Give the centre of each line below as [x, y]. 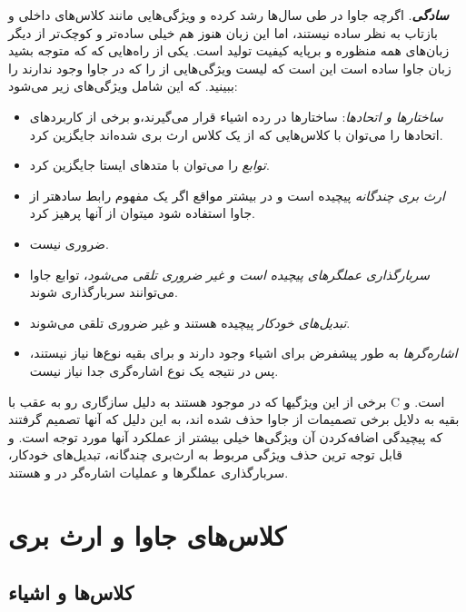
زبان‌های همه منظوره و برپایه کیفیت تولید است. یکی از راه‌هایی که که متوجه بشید [229, 50]
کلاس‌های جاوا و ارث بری [147, 534]
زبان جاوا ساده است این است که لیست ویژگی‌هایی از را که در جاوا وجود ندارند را [230, 68]
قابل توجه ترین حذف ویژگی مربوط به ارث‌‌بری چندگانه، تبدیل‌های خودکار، [205, 454]
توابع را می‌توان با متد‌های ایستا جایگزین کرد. [149, 165]
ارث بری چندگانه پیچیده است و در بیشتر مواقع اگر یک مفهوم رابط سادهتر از [237, 195]
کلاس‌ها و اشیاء [71, 592]
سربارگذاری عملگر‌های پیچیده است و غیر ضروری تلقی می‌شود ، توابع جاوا [230, 274]
